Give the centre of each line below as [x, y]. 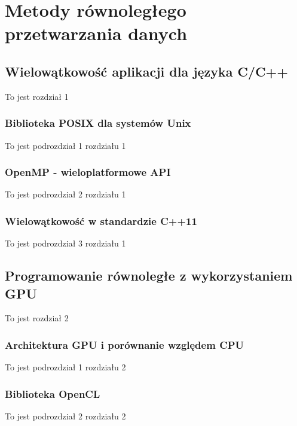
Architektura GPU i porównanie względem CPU [125, 344]
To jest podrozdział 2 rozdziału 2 [65, 416]
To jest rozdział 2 [37, 318]
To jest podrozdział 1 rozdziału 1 [65, 145]
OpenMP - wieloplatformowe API [88, 172]
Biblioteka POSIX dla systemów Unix [98, 123]
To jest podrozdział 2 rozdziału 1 [65, 194]
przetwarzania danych [96, 33]
